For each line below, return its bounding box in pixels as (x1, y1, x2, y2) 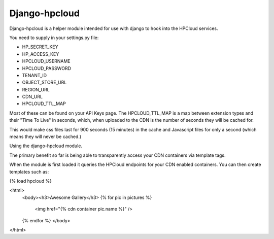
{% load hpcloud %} (9, 178, 52, 184)
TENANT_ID (22, 72, 47, 78)
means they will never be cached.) (9, 133, 82, 140)
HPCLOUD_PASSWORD (22, 65, 71, 71)
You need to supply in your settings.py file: (9, 35, 99, 41)
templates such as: (9, 168, 49, 175)
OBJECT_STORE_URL (22, 79, 67, 86)
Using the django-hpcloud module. (9, 143, 82, 149)
